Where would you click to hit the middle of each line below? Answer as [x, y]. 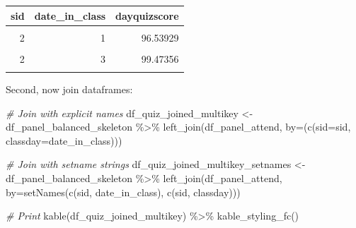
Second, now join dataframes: [69, 89]
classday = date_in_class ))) [64, 140]
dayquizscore [147, 15]
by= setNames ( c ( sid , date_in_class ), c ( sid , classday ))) [123, 192]
